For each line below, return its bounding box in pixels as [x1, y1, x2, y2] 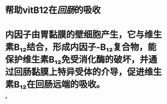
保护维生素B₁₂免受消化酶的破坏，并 [5, 54, 149, 65]
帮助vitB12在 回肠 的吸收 [5, 4, 101, 16]
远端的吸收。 [52, 79, 105, 90]
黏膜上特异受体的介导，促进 [31, 67, 145, 78]
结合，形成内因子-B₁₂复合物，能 [26, 42, 157, 53]
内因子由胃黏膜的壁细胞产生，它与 [5, 29, 145, 40]
